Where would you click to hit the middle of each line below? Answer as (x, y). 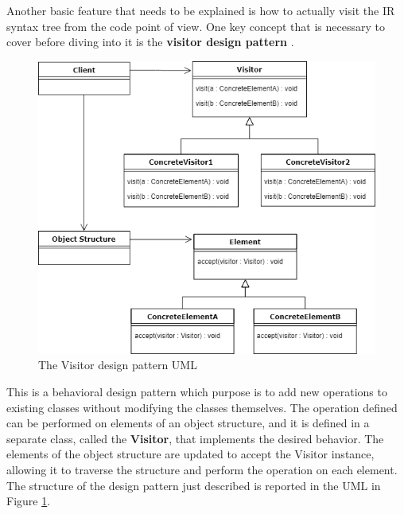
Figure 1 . (29, 501)
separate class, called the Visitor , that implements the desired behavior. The (195, 438)
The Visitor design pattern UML (118, 365)
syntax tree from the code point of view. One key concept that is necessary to (196, 26)
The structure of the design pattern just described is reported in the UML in (194, 485)
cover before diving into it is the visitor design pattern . (150, 42)
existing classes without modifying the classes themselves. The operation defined (202, 407)
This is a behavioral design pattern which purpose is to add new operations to (197, 391)
